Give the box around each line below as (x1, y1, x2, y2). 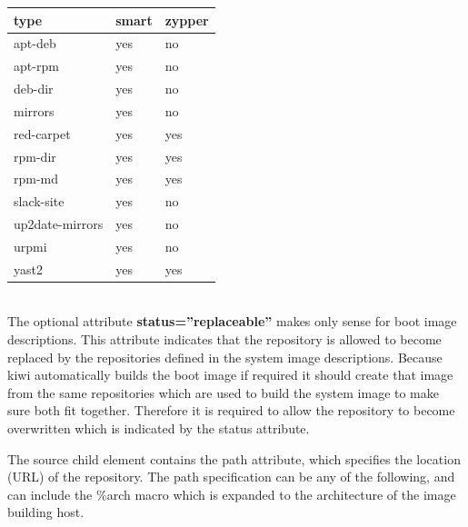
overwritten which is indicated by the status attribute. (7, 419, 310, 438)
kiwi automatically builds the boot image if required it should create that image (7, 365, 453, 384)
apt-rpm (14, 56, 59, 75)
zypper (164, 10, 209, 29)
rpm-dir (14, 146, 56, 165)
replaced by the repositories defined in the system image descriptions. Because (7, 347, 443, 366)
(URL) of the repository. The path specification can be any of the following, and (7, 467, 455, 486)
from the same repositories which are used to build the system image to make (7, 383, 439, 402)
